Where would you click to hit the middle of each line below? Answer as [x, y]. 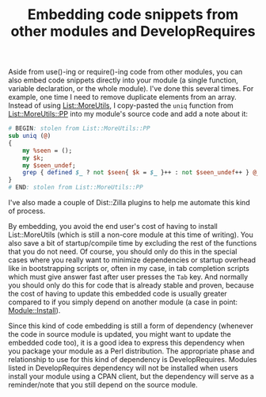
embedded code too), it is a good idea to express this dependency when [127, 343]
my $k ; [33, 158]
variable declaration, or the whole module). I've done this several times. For [131, 89]
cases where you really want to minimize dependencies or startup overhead [132, 260]
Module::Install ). [34, 311]
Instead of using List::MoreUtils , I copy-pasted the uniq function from [121, 105]
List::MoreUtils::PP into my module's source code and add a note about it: [128, 114]
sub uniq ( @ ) [30, 136]
